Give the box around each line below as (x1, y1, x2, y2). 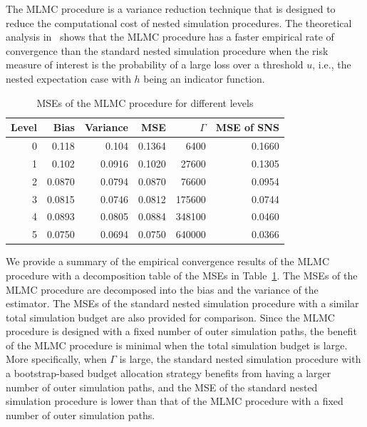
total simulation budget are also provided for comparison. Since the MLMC (6, 309, 335, 324)
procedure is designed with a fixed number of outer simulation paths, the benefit (6, 324, 357, 339)
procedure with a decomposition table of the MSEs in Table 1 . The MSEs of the (6, 267, 358, 282)
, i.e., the (312, 57, 351, 72)
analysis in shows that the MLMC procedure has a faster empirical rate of (6, 29, 334, 44)
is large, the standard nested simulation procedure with (119, 351, 361, 366)
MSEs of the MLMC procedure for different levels (36, 95, 254, 110)
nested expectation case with (6, 71, 131, 86)
